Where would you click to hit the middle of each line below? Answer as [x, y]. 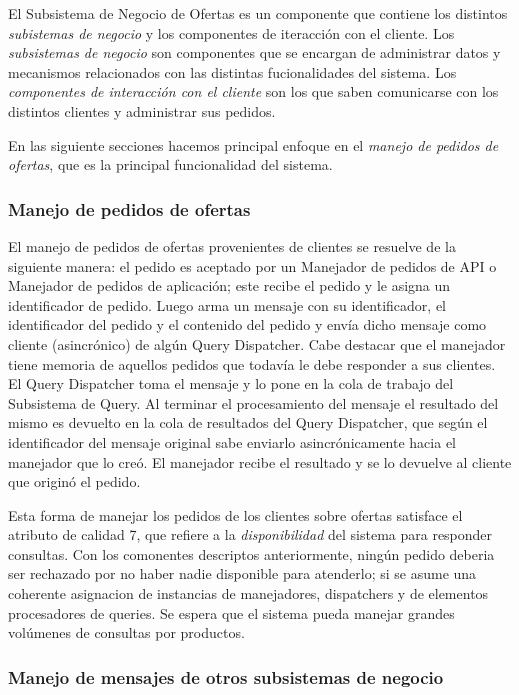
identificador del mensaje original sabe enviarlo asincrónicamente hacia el [232, 441]
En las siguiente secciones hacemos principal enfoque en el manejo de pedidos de [253, 144]
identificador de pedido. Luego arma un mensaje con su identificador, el [227, 304]
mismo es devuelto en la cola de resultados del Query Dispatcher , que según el [248, 422]
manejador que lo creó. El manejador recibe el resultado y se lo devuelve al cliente [260, 461]
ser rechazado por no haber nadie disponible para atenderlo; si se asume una [242, 573]
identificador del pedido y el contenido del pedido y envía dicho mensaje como [247, 324]
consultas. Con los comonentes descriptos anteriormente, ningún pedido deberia [251, 553]
